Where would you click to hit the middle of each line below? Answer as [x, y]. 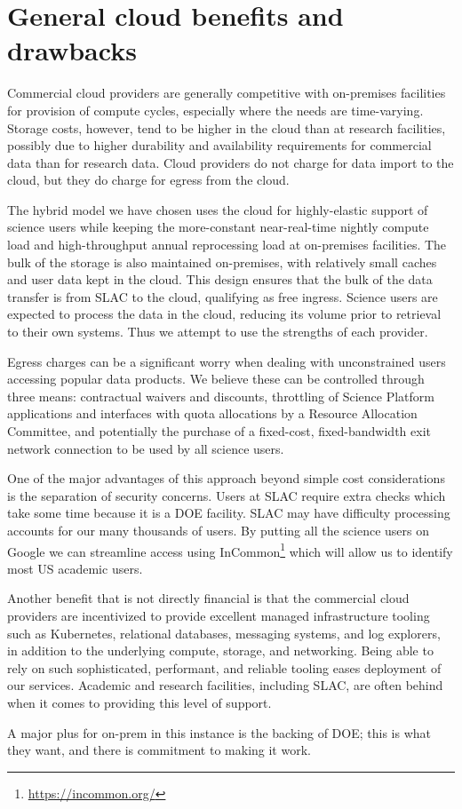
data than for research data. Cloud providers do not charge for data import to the [231, 162]
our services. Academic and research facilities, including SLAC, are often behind [225, 685]
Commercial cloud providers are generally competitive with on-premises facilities [227, 93]
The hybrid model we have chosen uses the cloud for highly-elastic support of [218, 209]
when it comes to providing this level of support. [139, 702]
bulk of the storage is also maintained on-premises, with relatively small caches [222, 262]
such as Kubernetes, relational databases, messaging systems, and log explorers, [224, 633]
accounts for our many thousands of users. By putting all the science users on [219, 530]
